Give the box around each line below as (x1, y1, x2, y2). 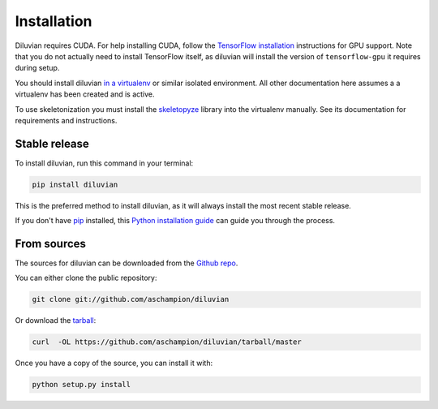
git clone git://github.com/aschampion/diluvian (32, 295, 230, 304)
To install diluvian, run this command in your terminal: (15, 158, 194, 168)
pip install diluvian (32, 179, 118, 189)
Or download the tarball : (15, 316, 97, 325)
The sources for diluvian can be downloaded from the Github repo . (15, 258, 238, 268)
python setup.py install (32, 380, 131, 390)
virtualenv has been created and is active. (15, 89, 155, 99)
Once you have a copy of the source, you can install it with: (15, 358, 213, 368)
